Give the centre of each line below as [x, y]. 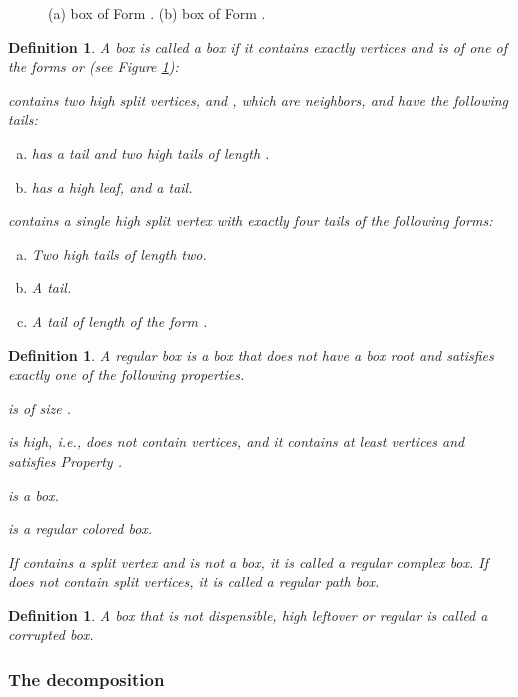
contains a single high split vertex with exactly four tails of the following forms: [250, 220]
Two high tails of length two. [119, 253]
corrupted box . [51, 634]
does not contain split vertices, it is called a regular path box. [194, 581]
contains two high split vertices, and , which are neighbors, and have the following [258, 99]
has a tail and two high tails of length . [150, 152]
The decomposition [86, 678]
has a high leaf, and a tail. [112, 186]
